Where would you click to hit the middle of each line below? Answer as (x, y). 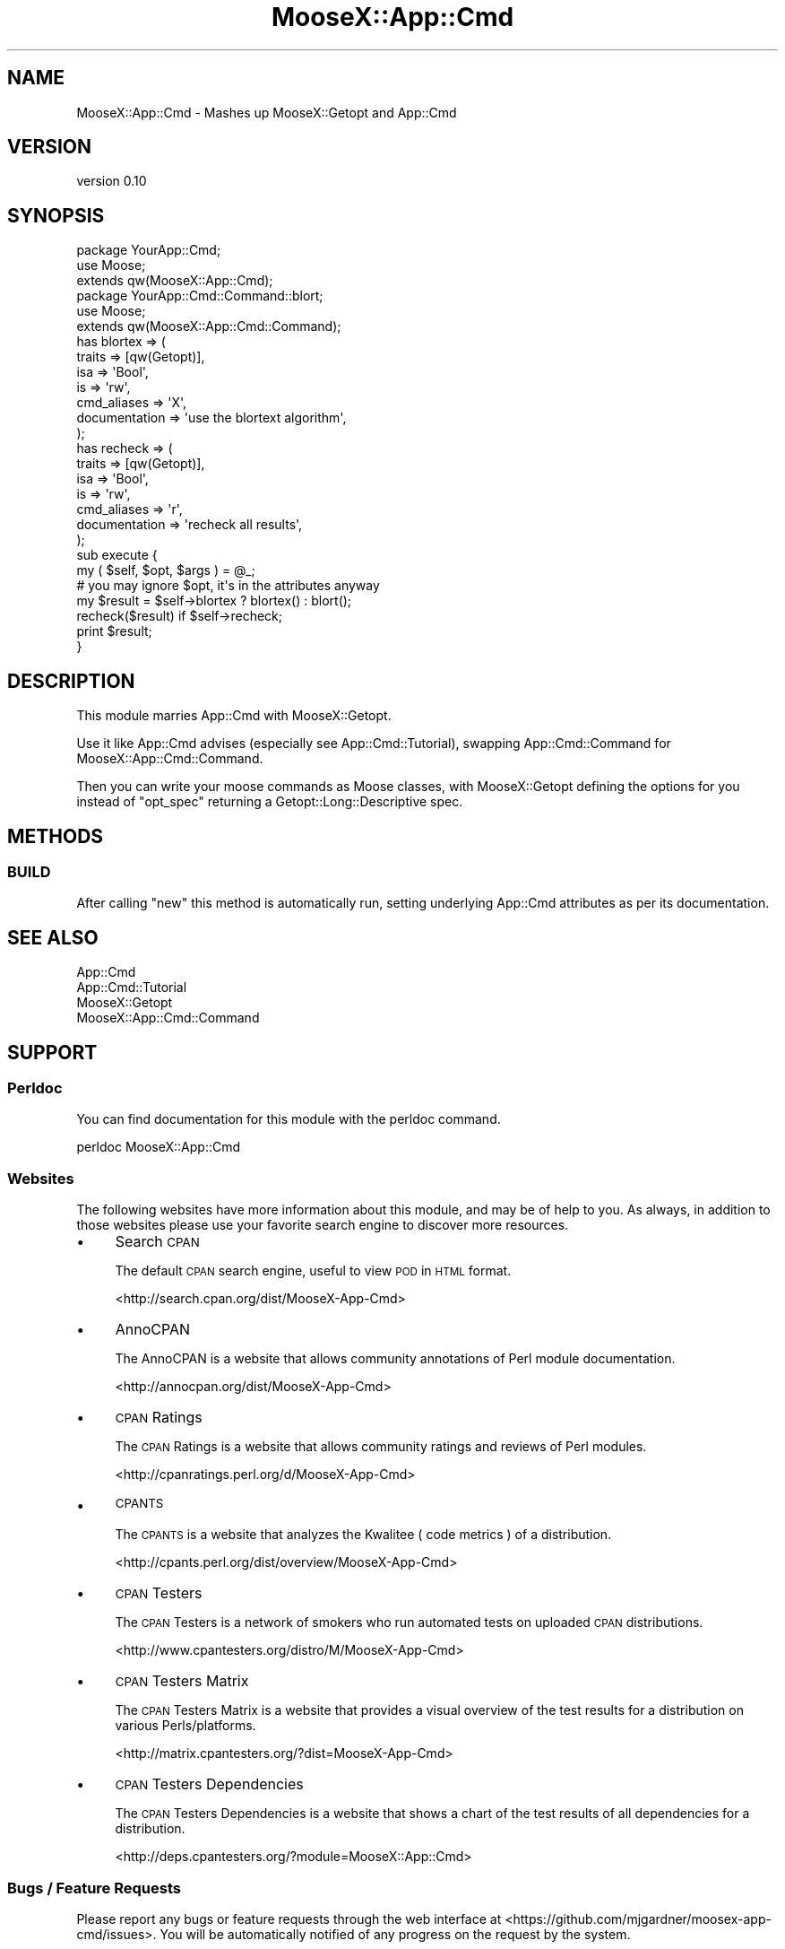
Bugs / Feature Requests (94, 1888)
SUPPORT (52, 1052)
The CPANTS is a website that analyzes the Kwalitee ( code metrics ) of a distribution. (363, 1535)
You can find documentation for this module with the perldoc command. (289, 1119)
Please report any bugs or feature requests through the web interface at (289, 1919)
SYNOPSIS (56, 215)
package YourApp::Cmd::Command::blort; (200, 296)
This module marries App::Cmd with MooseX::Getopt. (234, 716)
